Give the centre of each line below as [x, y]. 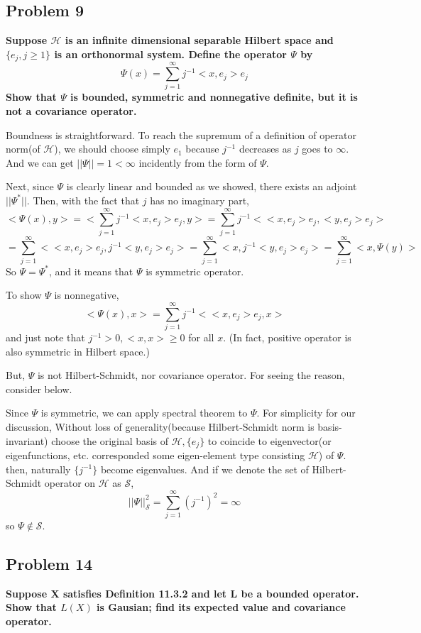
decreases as [265, 149]
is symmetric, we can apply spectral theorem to [144, 413]
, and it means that [91, 271]
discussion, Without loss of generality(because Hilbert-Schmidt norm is [160, 427]
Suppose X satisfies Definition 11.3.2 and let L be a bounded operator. [182, 593]
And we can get [40, 162]
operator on [70, 483]
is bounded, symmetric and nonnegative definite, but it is [214, 97]
